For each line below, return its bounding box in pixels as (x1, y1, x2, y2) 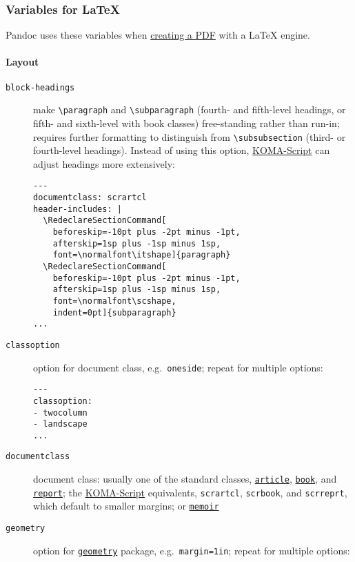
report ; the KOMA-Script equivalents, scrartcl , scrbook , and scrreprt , (33, 485, 347, 499)
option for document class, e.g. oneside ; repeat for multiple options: (33, 360, 323, 374)
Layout (6, 55, 39, 69)
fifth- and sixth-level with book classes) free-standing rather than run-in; (33, 115, 340, 130)
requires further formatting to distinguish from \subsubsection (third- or (33, 129, 346, 144)
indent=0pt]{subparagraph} (52, 307, 176, 318)
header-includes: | (33, 204, 122, 214)
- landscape (33, 419, 88, 429)
